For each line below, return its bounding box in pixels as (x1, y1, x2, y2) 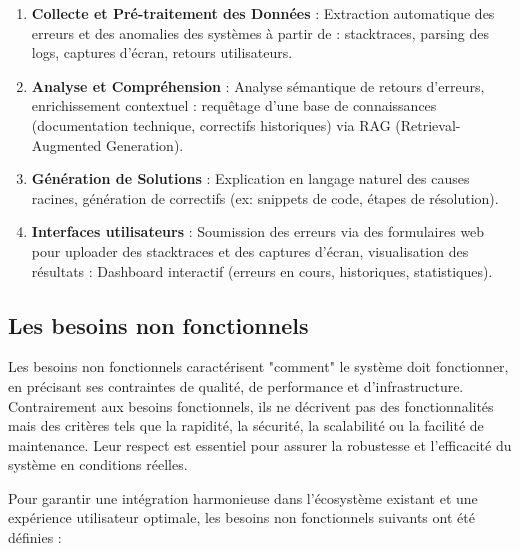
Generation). (106, 134, 184, 155)
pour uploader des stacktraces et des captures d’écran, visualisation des (31, 240, 469, 261)
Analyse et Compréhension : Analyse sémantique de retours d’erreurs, (31, 75, 485, 96)
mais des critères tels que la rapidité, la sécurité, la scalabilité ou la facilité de (8, 415, 484, 436)
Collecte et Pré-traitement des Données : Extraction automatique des (31, 3, 495, 23)
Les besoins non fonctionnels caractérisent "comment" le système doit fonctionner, (8, 356, 509, 377)
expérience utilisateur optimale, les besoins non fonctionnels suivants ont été (8, 507, 475, 528)
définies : (8, 527, 62, 548)
